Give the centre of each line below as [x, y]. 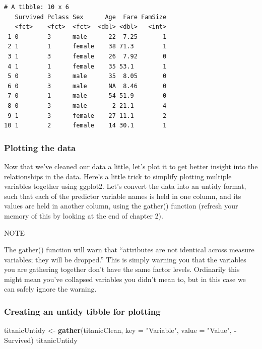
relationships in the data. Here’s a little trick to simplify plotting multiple [118, 176]
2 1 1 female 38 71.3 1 [87, 47]
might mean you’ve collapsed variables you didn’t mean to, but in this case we [125, 279]
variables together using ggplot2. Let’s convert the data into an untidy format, [125, 186]
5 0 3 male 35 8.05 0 [87, 76]
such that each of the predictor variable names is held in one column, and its [123, 196]
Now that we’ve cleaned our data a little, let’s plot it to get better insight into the [131, 166]
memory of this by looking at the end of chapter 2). [84, 215]
